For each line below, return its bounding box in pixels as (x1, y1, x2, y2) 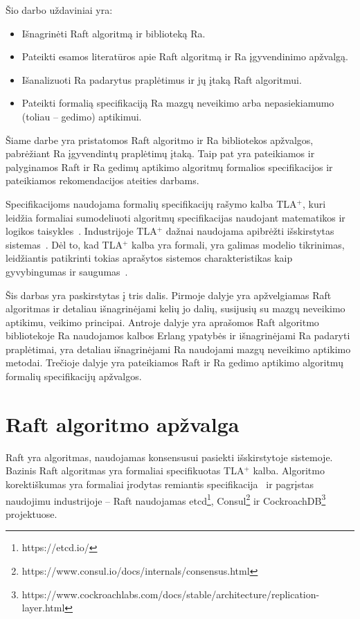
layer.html (21, 600, 65, 615)
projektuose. (6, 506, 57, 521)
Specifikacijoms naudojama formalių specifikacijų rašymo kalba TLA (6, 196, 297, 210)
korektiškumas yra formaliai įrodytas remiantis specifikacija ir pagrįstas (6, 476, 314, 491)
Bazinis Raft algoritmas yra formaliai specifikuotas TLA (6, 463, 244, 478)
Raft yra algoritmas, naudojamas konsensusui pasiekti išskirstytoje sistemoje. (6, 449, 333, 464)
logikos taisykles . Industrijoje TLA (6, 224, 157, 238)
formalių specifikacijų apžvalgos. (6, 369, 142, 384)
